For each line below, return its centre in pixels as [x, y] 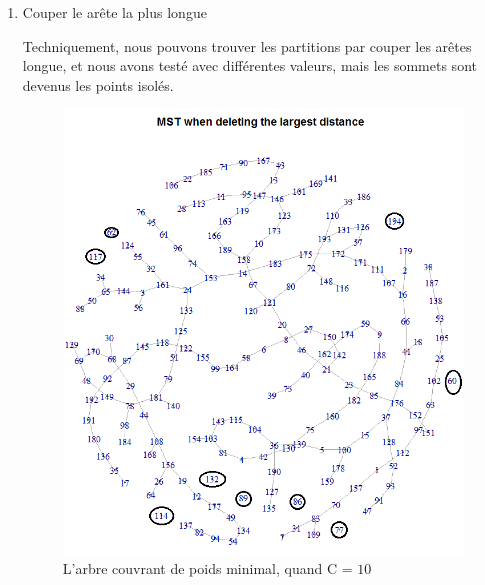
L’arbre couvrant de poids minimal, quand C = [207, 568]
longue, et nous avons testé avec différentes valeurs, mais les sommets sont [249, 65]
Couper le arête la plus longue [114, 12]
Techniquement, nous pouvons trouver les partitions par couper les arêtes [247, 45]
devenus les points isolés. [98, 84]
